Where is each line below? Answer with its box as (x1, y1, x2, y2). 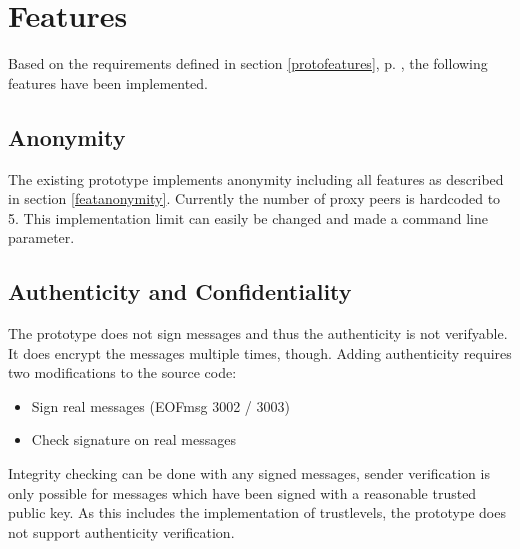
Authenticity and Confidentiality (8, 276, 352, 307)
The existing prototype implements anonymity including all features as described (8, 168, 504, 189)
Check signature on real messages (31, 429, 236, 450)
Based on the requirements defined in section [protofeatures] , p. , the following (8, 53, 488, 74)
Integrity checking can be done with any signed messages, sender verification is (8, 463, 490, 484)
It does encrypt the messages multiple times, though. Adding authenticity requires (8, 342, 512, 363)
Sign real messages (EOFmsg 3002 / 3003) (31, 395, 290, 416)
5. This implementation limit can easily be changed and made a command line (8, 207, 489, 228)
